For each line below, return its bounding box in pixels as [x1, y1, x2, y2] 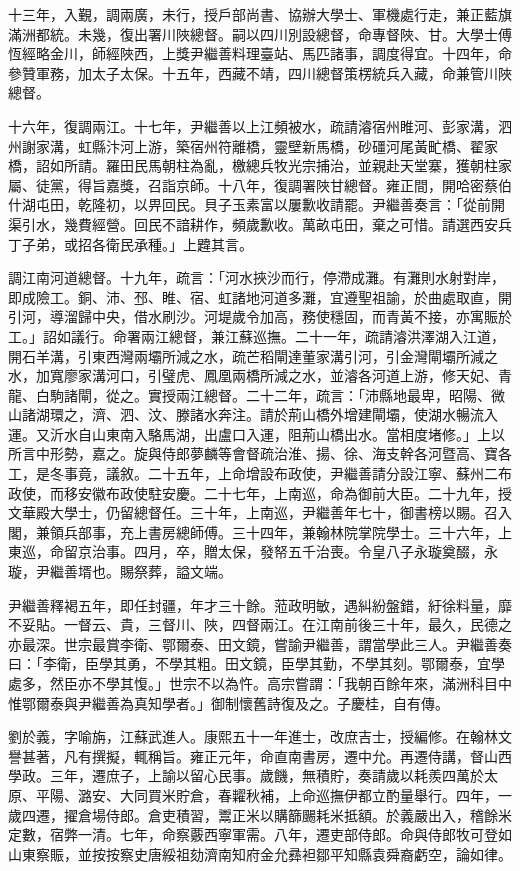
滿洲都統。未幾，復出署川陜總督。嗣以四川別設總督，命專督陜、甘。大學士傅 [8, 23, 512, 44]
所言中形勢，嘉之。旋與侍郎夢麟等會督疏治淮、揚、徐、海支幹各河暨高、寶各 [8, 443, 512, 464]
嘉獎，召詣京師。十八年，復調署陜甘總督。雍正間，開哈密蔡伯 [105, 174, 512, 195]
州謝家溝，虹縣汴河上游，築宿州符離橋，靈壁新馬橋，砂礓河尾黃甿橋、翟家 [8, 135, 498, 156]
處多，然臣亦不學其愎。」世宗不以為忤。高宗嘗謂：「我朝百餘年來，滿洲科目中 [8, 673, 512, 693]
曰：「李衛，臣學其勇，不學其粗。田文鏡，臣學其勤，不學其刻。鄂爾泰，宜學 [8, 653, 505, 674]
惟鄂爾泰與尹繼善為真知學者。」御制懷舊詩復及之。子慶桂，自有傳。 [8, 692, 449, 713]
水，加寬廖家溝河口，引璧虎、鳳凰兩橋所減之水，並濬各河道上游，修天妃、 [8, 365, 498, 386]
